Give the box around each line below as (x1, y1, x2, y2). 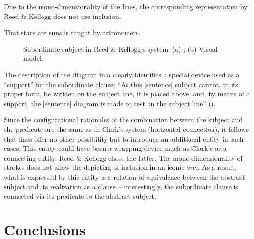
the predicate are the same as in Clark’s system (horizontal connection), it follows (4, 124, 249, 134)
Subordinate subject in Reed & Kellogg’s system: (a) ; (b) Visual (23, 43, 218, 54)
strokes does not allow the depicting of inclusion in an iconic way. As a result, (4, 162, 236, 172)
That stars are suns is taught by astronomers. (4, 27, 141, 37)
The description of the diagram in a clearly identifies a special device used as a (4, 69, 240, 79)
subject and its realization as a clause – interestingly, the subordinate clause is (4, 181, 238, 191)
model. (23, 53, 43, 63)
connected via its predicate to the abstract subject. (4, 191, 156, 201)
